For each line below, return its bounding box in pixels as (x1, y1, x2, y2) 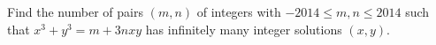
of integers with (196, 3, 281, 20)
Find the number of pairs (7, 3, 143, 20)
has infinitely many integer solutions (145, 19, 342, 38)
